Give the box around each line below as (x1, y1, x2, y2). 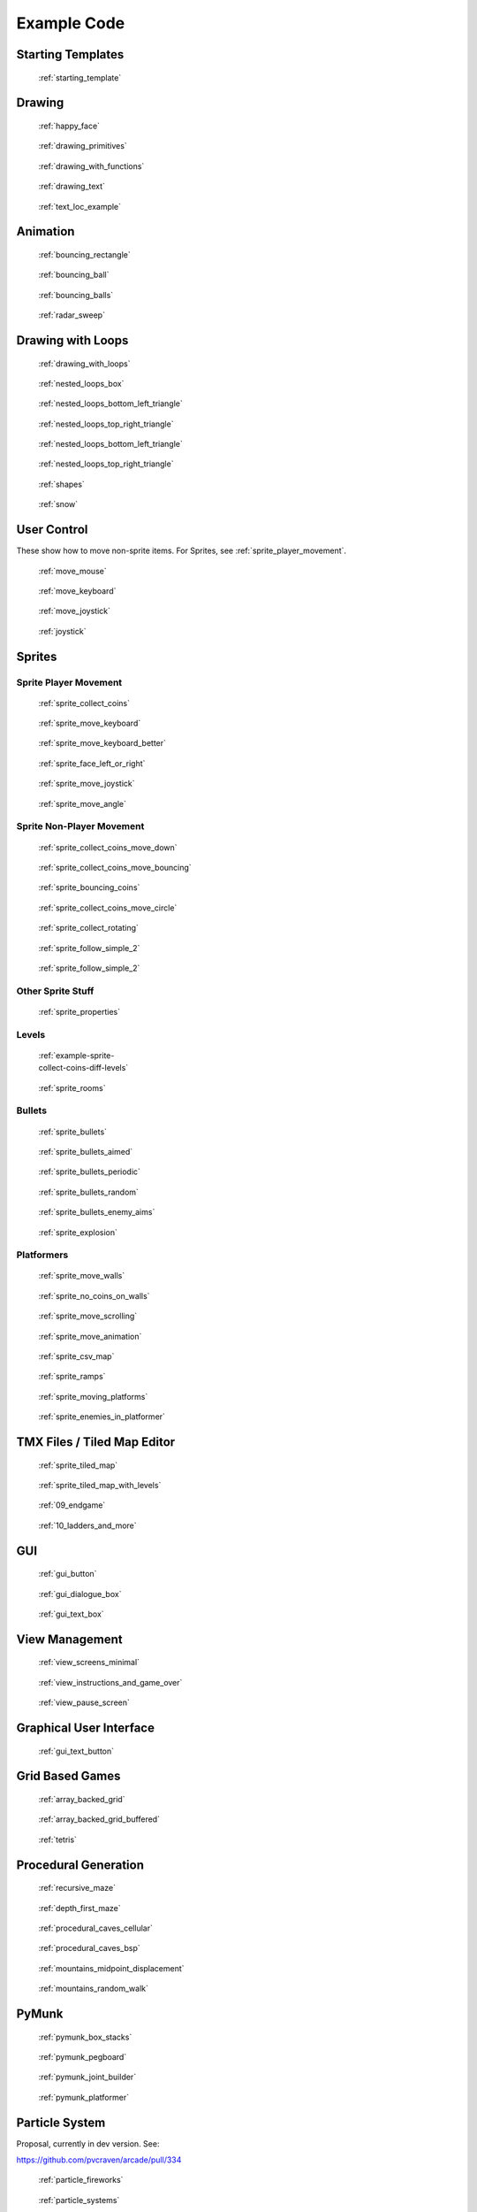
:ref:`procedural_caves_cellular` (38, 1923, 154, 1933)
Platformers (16, 1248, 69, 1261)
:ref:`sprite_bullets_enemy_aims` (38, 1207, 155, 1217)
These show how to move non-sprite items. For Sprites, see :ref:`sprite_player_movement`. (16, 545, 347, 557)
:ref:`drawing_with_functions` (38, 160, 145, 172)
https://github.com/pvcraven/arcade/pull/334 (16, 2154, 182, 2165)
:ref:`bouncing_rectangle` (38, 249, 132, 260)
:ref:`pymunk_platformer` (38, 2092, 130, 2102)
